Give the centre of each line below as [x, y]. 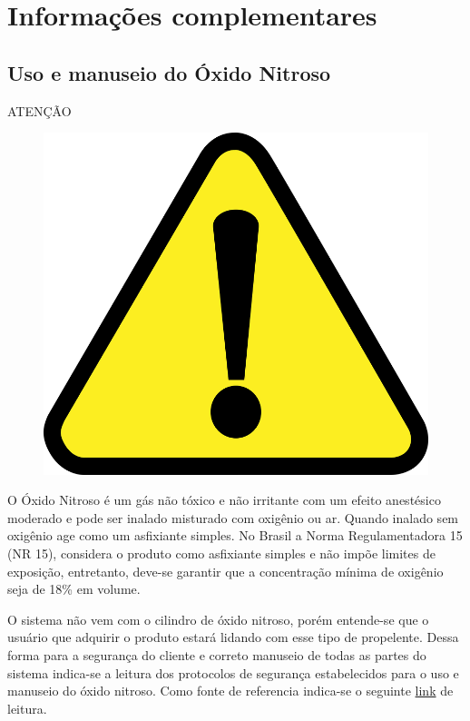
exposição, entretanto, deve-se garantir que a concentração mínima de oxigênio [225, 571]
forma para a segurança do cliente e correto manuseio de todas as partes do [217, 654]
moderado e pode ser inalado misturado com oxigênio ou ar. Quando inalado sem [233, 517]
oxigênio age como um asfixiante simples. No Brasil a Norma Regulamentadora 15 [235, 535]
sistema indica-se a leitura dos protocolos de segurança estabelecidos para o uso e [233, 672]
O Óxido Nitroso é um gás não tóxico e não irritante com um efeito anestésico [224, 500]
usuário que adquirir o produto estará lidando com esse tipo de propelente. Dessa [233, 637]
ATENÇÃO [39, 110]
